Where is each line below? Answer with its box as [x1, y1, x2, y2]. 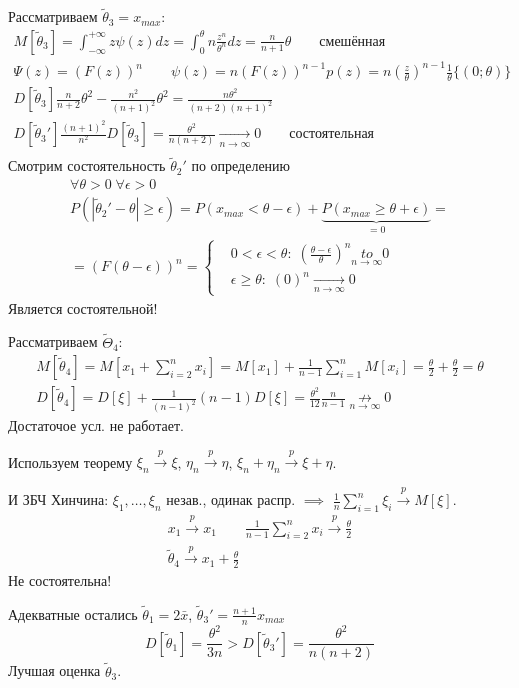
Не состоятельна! [8, 570, 112, 591]
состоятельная [289, 127, 375, 142]
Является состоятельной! [8, 297, 158, 318]
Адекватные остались [8, 603, 138, 624]
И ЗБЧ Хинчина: [8, 489, 109, 510]
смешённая [319, 34, 386, 49]
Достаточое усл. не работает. [8, 415, 184, 436]
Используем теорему [8, 451, 133, 472]
